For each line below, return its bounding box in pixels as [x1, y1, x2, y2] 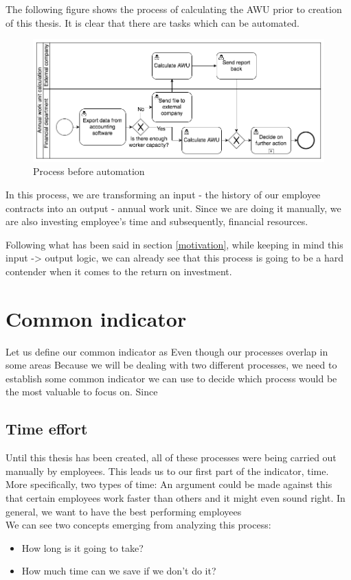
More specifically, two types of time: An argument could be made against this [5, 477, 332, 491]
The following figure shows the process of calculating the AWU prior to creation [5, 2, 342, 16]
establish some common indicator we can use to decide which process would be [5, 371, 337, 385]
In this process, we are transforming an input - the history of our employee [5, 187, 321, 201]
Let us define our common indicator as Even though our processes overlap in [5, 344, 328, 358]
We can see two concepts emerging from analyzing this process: [5, 518, 271, 532]
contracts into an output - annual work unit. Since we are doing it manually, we [5, 200, 341, 215]
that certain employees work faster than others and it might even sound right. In [5, 490, 346, 504]
